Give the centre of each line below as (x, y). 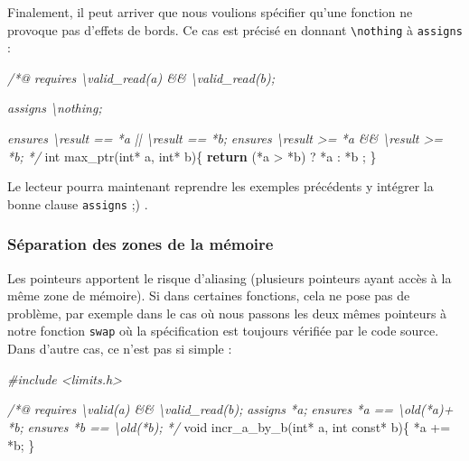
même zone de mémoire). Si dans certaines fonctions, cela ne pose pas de (209, 295)
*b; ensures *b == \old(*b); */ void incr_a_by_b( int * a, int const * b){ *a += (229, 426)
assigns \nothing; (55, 108)
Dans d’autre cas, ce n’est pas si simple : (120, 349)
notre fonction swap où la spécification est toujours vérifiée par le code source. (223, 331)
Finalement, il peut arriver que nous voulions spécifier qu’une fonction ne (210, 12)
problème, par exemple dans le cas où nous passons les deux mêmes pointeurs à (227, 313)
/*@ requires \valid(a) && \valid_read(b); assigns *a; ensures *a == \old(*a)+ (230, 409)
